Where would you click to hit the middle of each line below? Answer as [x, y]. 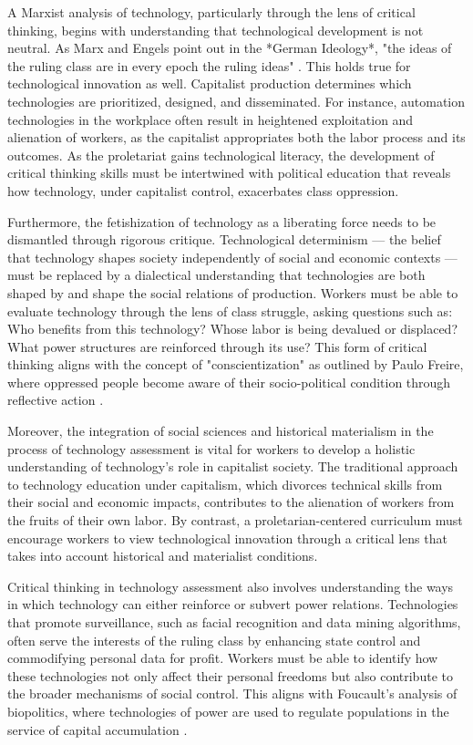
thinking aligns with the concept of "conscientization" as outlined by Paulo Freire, [236, 364]
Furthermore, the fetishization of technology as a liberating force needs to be [222, 221]
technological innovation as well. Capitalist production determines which [210, 83]
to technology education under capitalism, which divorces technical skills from [225, 484]
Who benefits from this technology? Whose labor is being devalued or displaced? [233, 329]
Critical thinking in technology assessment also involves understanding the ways [231, 586]
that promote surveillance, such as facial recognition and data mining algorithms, [234, 622]
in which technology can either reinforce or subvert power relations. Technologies [233, 604]
